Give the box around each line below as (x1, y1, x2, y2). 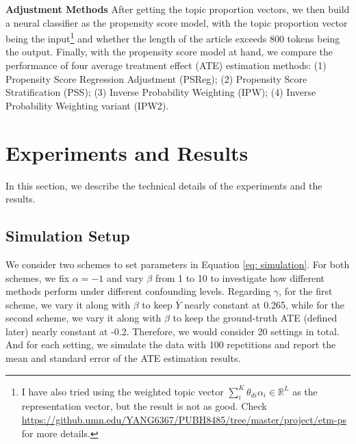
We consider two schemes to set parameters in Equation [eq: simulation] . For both (5, 257, 350, 271)
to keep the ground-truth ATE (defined (173, 311, 338, 325)
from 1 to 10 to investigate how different (155, 270, 325, 285)
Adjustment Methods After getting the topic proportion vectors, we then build (5, 2, 350, 16)
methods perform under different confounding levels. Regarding (5, 284, 271, 298)
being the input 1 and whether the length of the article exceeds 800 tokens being (5, 29, 340, 45)
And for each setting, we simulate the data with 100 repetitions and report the (5, 337, 336, 352)
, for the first (279, 284, 333, 298)
